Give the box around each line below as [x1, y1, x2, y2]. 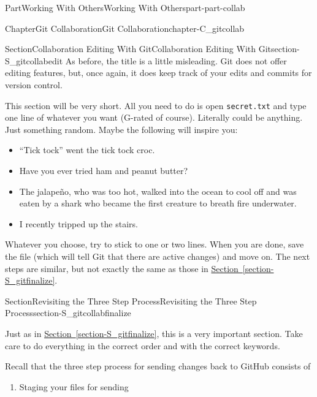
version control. [5, 78, 63, 91]
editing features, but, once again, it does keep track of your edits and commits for [5, 66, 312, 79]
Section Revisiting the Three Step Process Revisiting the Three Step [5, 294, 257, 307]
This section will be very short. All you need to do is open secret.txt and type [5, 99, 307, 112]
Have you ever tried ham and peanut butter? [19, 164, 188, 176]
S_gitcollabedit [5, 54, 63, 67]
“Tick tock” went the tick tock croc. [19, 143, 155, 156]
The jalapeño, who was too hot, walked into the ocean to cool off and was [19, 184, 297, 197]
